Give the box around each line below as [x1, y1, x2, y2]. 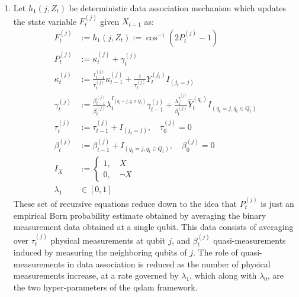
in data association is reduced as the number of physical [67, 257, 271, 270]
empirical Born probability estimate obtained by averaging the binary [13, 209, 266, 221]
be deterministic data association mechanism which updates [69, 2, 287, 14]
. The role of [192, 246, 238, 258]
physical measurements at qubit [50, 234, 166, 246]
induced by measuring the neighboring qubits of [13, 246, 187, 258]
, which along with [189, 269, 257, 282]
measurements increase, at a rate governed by [13, 269, 179, 282]
